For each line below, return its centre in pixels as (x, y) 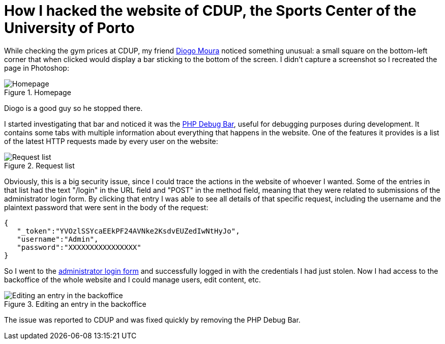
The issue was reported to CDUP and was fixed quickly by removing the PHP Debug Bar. (152, 320)
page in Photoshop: (37, 68)
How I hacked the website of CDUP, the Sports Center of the (210, 11)
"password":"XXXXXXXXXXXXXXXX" (79, 247)
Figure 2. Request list (39, 165)
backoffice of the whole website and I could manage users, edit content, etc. (132, 279)
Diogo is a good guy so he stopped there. (73, 108)
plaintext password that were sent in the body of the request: (106, 207)
